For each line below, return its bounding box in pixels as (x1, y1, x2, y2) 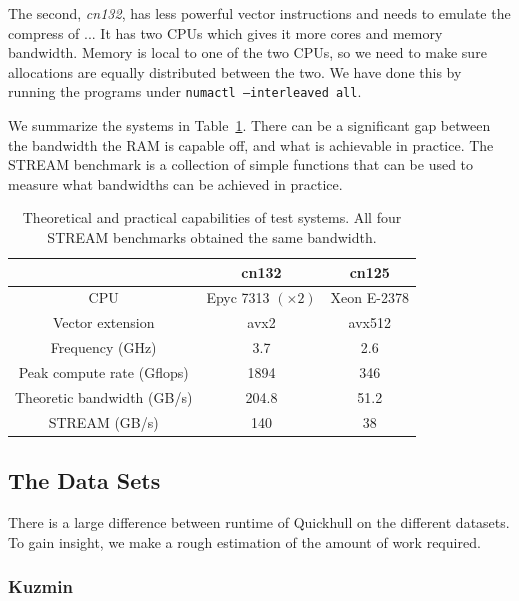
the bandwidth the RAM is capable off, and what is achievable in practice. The (8, 134, 494, 155)
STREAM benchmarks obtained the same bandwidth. (47, 227, 377, 247)
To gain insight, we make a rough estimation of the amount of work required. (8, 531, 481, 552)
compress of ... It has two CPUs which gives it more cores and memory (8, 22, 443, 43)
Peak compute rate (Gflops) (18, 361, 189, 382)
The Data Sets (8, 465, 161, 496)
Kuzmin (8, 574, 73, 599)
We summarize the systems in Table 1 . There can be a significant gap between (8, 115, 491, 136)
